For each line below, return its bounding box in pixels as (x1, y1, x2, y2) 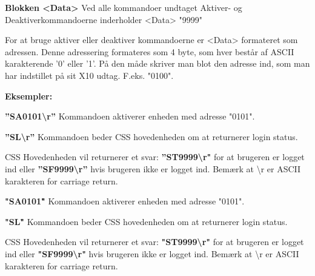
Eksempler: (5, 89, 53, 102)
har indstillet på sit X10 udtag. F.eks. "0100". (5, 69, 174, 81)
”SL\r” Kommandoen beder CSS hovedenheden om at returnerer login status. (5, 130, 298, 143)
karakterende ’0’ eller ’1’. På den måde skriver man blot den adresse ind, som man (5, 57, 310, 70)
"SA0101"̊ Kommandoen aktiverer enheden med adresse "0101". (5, 195, 245, 207)
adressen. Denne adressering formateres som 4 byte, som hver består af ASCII (5, 45, 294, 58)
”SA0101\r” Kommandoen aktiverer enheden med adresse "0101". (5, 110, 255, 123)
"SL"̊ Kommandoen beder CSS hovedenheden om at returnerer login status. (5, 215, 288, 227)
